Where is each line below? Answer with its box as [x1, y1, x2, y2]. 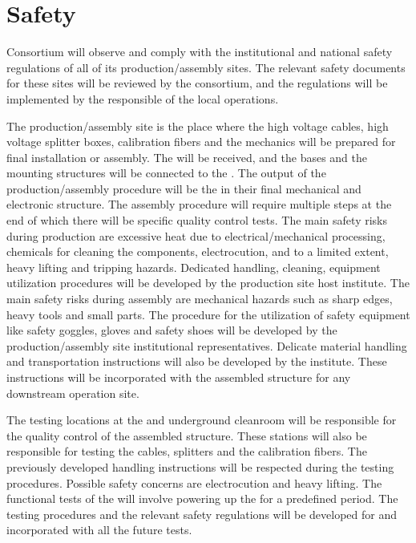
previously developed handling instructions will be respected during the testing [6, 458, 394, 475]
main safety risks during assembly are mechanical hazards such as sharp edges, [6, 290, 393, 307]
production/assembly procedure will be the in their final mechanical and [6, 180, 361, 197]
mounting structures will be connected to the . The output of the [6, 164, 326, 181]
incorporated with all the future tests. [6, 521, 192, 538]
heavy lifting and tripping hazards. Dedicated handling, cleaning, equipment [6, 258, 381, 275]
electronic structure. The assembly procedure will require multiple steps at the [6, 196, 392, 213]
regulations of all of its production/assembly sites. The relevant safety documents [6, 59, 406, 75]
